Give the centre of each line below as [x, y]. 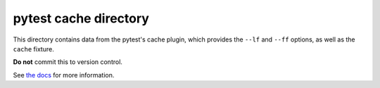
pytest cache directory [81, 18]
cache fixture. [33, 49]
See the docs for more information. [64, 75]
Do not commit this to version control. [68, 62]
